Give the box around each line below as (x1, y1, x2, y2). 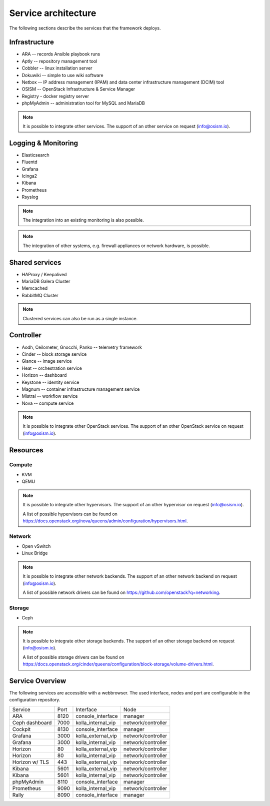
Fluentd (21, 159, 37, 165)
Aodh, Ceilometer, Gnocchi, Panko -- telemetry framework (21, 344, 142, 350)
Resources (9, 446, 43, 454)
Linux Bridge (21, 550, 48, 556)
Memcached (21, 285, 48, 291)
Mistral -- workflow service (21, 393, 78, 399)
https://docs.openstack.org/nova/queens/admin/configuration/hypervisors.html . (22, 518, 188, 524)
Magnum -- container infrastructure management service (21, 386, 140, 392)
